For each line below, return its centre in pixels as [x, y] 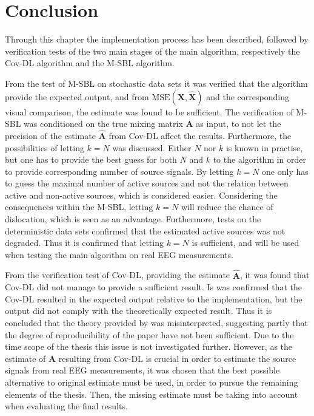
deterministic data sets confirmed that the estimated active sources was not [145, 230]
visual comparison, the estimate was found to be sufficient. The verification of [149, 111]
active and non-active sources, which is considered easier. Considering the [141, 195]
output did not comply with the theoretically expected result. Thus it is [139, 311]
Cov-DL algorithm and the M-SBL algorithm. [90, 63]
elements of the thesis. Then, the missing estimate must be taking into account [152, 394]
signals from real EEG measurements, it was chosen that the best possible [142, 370]
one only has [285, 171]
